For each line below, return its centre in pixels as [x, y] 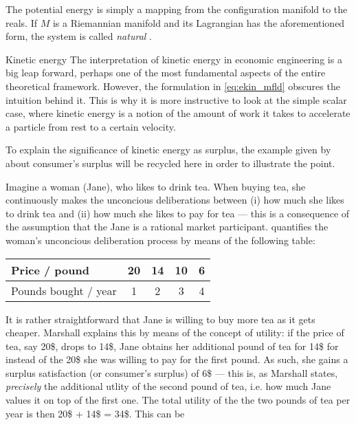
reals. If [22, 22]
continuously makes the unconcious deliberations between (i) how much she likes [175, 200]
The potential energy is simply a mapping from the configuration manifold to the [177, 9]
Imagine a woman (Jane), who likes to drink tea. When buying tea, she [156, 186]
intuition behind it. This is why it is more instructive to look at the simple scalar [176, 99]
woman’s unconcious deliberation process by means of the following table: [160, 240]
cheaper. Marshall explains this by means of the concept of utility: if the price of [175, 333]
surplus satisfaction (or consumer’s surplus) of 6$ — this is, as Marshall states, [172, 372]
